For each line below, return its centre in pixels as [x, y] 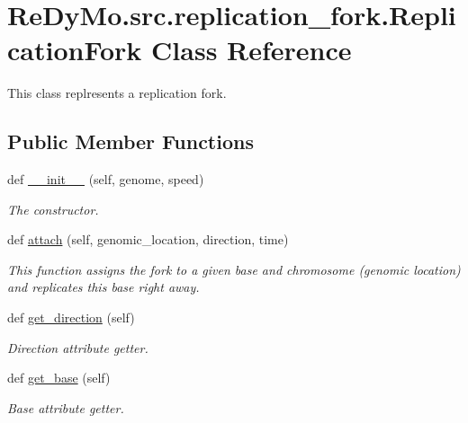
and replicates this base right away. [103, 287]
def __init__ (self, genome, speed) [106, 179]
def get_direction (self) [71, 317]
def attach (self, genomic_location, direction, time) [148, 239]
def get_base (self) [59, 378]
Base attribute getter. [66, 407]
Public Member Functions [130, 141]
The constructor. [53, 209]
